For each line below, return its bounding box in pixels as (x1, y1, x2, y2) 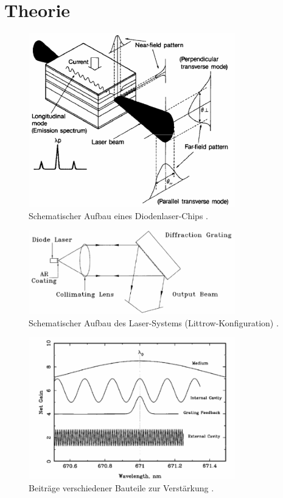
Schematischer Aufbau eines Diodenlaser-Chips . (29, 209, 208, 222)
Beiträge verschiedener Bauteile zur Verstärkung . (29, 481, 214, 494)
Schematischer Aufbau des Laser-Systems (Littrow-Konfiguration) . (29, 316, 279, 329)
